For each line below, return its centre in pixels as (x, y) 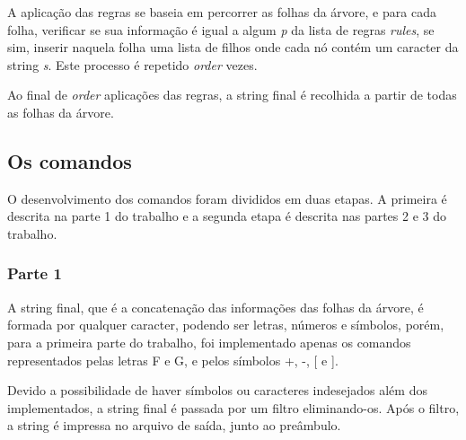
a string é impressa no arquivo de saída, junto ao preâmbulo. (174, 425)
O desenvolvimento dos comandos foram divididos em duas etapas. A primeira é (227, 198)
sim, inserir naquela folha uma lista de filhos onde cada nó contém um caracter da (233, 47)
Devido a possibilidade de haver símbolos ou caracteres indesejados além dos (217, 390)
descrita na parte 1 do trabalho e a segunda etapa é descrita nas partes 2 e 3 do (227, 216)
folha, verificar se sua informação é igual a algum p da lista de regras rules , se (221, 29)
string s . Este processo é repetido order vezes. (132, 64)
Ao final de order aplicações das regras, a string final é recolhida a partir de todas (232, 95)
